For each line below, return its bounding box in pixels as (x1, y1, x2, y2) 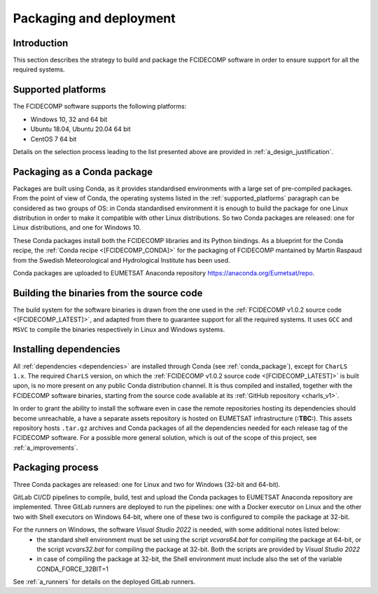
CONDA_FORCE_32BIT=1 (36, 565, 108, 573)
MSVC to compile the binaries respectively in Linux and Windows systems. (13, 325, 225, 333)
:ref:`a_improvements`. (13, 443, 78, 452)
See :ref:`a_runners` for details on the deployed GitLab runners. (13, 578, 196, 586)
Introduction (13, 37, 69, 49)
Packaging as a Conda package (13, 165, 153, 178)
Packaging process (13, 462, 99, 474)
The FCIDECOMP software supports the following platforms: (13, 102, 187, 111)
